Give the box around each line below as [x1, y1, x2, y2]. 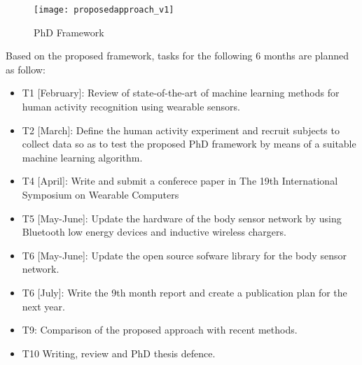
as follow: [6, 62, 46, 76]
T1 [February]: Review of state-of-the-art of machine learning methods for [22, 85, 340, 100]
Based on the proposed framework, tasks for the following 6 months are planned [6, 48, 349, 63]
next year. [22, 299, 65, 313]
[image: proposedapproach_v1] [34, 5, 174, 15]
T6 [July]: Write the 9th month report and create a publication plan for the [22, 285, 347, 299]
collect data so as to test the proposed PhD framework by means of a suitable [22, 136, 356, 151]
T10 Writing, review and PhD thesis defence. [22, 345, 216, 360]
